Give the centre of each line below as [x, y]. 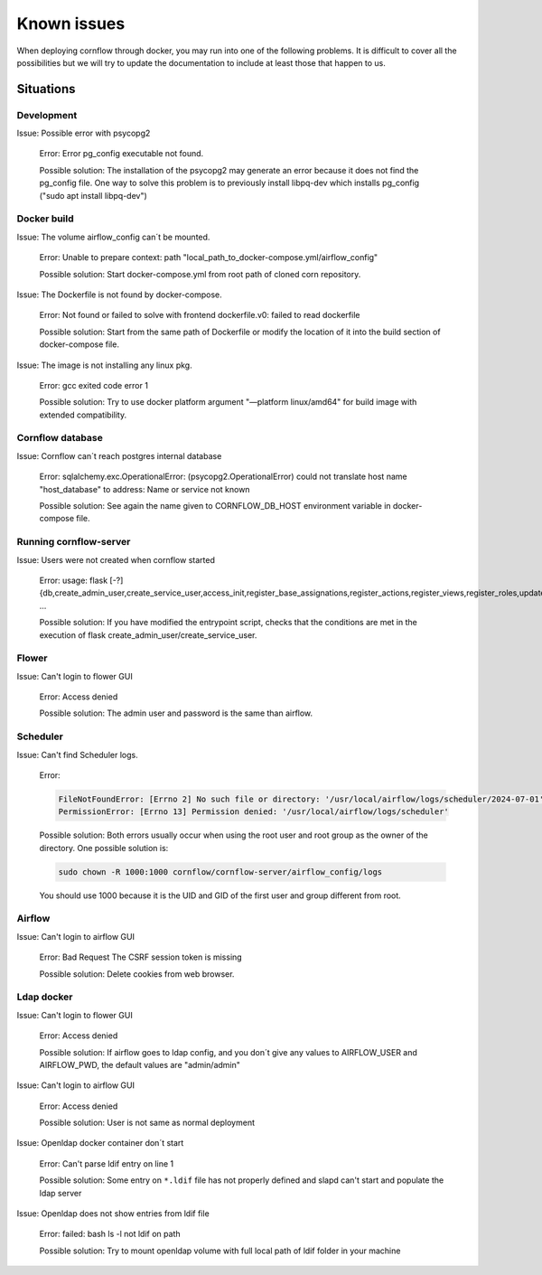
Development [47, 115]
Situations [46, 89]
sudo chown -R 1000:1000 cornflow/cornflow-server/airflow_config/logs [220, 872]
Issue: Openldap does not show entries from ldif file [113, 1214]
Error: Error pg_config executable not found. [121, 154]
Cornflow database [60, 438]
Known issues [71, 23]
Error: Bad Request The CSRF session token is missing [141, 957]
